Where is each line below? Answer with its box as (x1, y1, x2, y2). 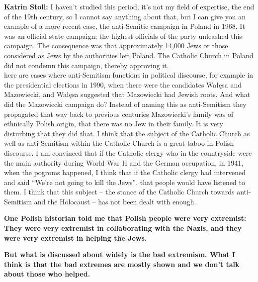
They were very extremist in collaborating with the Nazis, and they (4, 223, 242, 233)
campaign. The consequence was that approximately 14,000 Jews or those (4, 40, 228, 51)
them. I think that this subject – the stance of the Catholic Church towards (4, 187, 235, 197)
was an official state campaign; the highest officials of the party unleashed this (4, 30, 242, 41)
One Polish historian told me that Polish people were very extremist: (4, 213, 247, 223)
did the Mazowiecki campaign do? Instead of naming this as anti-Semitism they (4, 98, 247, 109)
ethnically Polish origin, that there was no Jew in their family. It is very (4, 118, 224, 129)
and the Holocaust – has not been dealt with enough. (34, 196, 196, 206)
